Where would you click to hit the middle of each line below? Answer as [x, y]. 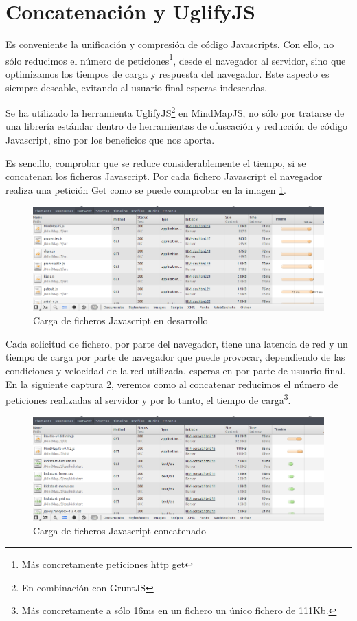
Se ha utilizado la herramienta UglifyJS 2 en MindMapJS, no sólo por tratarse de [175, 112]
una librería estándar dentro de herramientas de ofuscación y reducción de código [176, 126]
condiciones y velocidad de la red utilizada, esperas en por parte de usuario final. [176, 371]
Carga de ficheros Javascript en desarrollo [120, 320]
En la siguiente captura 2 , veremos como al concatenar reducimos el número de [172, 384]
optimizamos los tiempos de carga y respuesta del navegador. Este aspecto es [168, 73]
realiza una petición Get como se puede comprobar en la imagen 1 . [146, 189]
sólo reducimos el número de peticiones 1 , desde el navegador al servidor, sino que [176, 59]
